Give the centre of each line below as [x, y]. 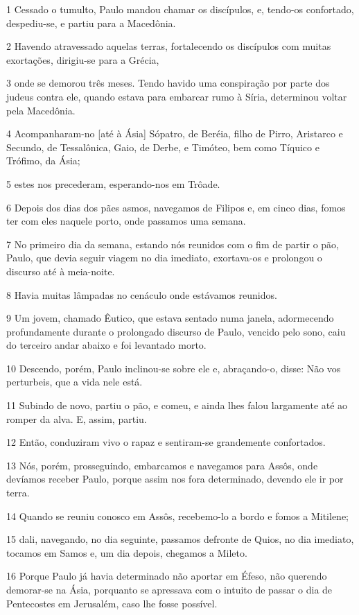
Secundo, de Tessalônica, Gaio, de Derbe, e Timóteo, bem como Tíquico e [163, 147]
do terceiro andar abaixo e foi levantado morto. [106, 345]
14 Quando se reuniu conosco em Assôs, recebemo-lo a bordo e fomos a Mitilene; [178, 516]
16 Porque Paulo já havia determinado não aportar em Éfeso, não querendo [167, 576]
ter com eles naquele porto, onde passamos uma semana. [126, 221]
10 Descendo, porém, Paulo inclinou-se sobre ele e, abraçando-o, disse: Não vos [174, 368]
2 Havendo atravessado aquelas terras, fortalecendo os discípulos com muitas [169, 46]
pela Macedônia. [41, 110]
